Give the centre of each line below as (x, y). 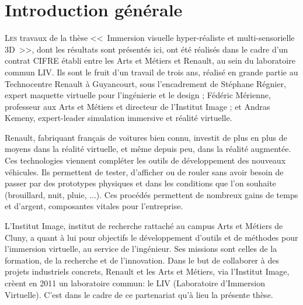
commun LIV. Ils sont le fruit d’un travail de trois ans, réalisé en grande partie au (151, 72)
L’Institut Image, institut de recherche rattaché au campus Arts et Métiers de (144, 226)
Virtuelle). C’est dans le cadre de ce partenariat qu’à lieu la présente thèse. (139, 294)
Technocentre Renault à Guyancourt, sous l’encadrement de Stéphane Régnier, (145, 83)
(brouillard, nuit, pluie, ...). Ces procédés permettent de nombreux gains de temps (151, 194)
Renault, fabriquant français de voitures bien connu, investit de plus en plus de (146, 137)
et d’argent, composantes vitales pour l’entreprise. (94, 206)
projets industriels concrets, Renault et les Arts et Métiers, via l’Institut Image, (147, 271)
